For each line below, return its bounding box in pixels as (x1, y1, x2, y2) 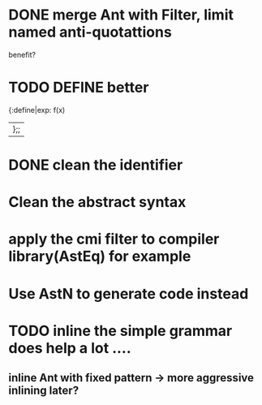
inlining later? (8, 384, 79, 398)
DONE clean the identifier (8, 156, 183, 174)
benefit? (8, 50, 37, 59)
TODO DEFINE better (8, 79, 149, 97)
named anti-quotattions (8, 23, 172, 41)
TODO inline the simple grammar (8, 321, 233, 340)
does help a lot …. (8, 338, 131, 357)
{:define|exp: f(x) (8, 105, 66, 114)
